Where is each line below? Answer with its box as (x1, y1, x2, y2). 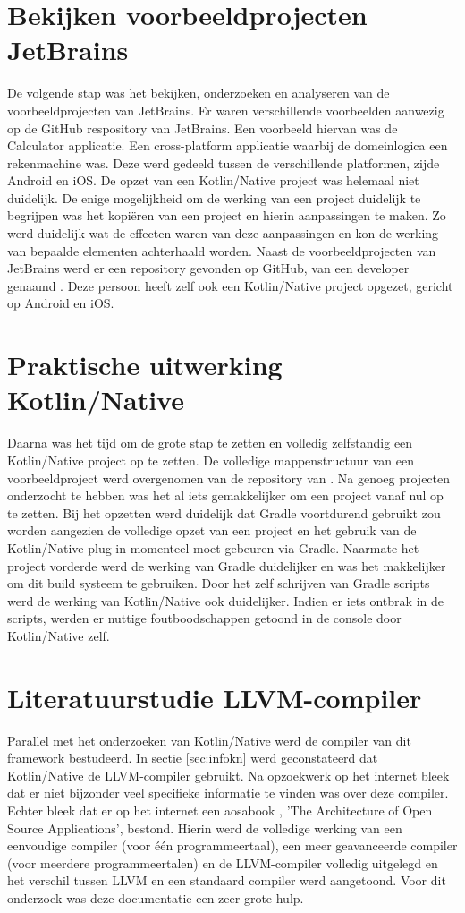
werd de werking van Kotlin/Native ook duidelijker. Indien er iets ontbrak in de (7, 591, 444, 610)
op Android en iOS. (7, 294, 114, 312)
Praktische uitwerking (7, 346, 283, 383)
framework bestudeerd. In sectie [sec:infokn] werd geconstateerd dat (7, 748, 378, 767)
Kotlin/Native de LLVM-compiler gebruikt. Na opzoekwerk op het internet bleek (7, 765, 450, 784)
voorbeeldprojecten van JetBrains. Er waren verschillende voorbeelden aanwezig (7, 100, 444, 119)
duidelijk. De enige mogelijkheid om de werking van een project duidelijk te (7, 188, 421, 207)
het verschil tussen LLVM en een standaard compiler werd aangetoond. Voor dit (7, 871, 446, 890)
